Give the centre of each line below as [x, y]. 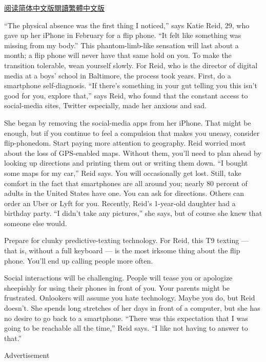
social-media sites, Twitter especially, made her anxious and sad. [105, 105]
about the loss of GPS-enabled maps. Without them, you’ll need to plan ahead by [133, 153]
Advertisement [27, 355]
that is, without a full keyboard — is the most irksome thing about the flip [122, 250]
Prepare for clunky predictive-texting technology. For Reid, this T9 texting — [126, 240]
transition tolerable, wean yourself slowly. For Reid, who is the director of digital [131, 65]
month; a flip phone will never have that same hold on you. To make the [118, 55]
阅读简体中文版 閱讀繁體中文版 [54, 8]
